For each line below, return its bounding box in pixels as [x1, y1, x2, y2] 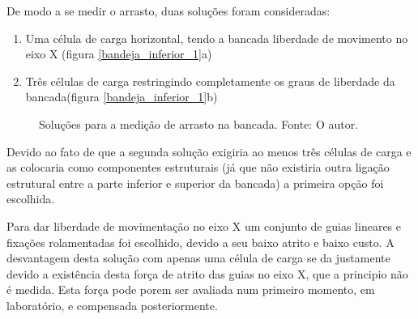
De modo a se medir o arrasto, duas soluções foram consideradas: [6, 2, 331, 19]
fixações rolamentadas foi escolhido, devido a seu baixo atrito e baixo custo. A [6, 233, 395, 250]
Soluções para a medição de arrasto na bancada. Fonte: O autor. [39, 115, 359, 132]
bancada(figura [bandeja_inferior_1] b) [25, 88, 218, 105]
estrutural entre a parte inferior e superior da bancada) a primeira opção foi [6, 174, 384, 191]
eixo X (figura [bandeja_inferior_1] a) [25, 45, 212, 62]
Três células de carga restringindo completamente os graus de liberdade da [25, 72, 395, 89]
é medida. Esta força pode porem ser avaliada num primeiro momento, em [6, 281, 375, 298]
